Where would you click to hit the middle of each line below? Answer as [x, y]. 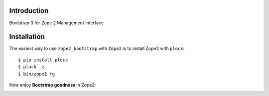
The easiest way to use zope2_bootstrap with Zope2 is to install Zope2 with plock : [97, 48]
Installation [27, 37]
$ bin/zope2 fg [37, 74]
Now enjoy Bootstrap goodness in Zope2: [53, 85]
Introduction [29, 11]
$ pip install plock [43, 60]
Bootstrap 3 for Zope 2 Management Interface [57, 23]
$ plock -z [31, 67]
